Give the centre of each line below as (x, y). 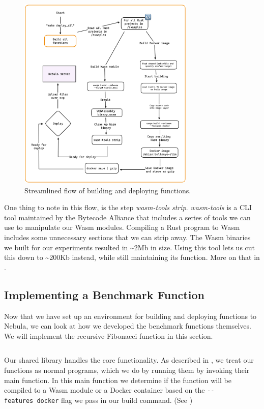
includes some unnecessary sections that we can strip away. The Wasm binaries (127, 237)
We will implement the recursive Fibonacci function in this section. (109, 335)
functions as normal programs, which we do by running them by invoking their (127, 370)
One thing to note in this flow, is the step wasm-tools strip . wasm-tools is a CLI (128, 207)
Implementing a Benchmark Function (104, 294)
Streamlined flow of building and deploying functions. (108, 190)
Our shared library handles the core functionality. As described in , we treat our (129, 360)
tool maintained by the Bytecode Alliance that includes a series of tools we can (127, 217)
